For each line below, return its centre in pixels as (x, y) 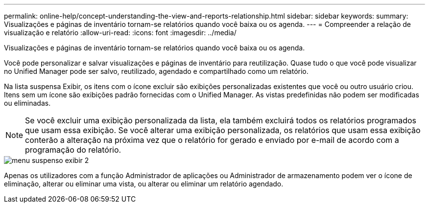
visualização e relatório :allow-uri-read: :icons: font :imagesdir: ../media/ (120, 33)
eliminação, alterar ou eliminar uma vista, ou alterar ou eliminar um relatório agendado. (144, 184)
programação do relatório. (73, 150)
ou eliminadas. (27, 103)
